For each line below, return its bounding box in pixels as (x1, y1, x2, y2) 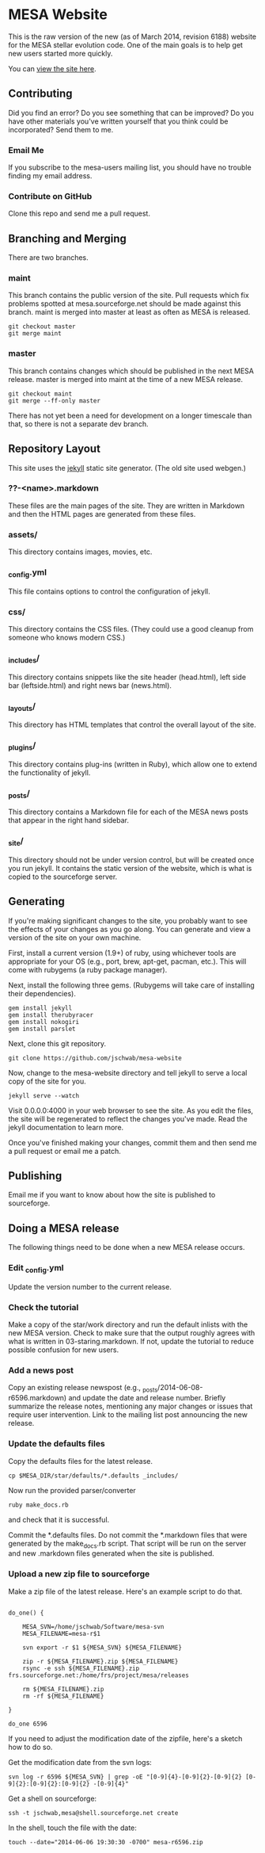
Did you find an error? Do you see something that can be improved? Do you (8, 108, 255, 117)
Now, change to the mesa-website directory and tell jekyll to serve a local (8, 1068, 248, 1077)
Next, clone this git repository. (8, 1038, 107, 1048)
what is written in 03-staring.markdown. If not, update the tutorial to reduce (8, 1337, 255, 1347)
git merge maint (8, 330, 62, 338)
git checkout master (8, 323, 77, 330)
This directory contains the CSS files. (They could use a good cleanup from (8, 625, 254, 634)
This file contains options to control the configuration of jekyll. (8, 586, 211, 596)
